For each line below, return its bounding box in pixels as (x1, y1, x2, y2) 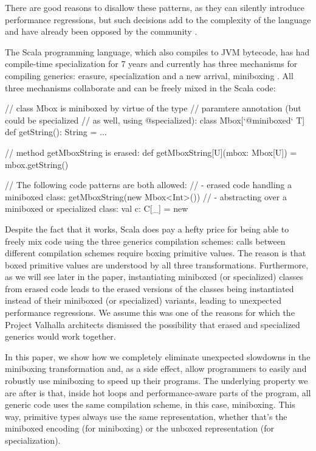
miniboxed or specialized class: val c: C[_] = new (5, 202, 188, 215)
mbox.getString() (5, 158, 69, 170)
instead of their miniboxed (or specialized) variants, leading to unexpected (5, 294, 281, 307)
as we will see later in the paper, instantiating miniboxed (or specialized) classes (5, 270, 304, 283)
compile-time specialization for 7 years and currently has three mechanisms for (5, 57, 298, 70)
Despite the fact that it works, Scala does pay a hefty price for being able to (5, 222, 289, 235)
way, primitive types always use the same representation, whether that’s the (5, 410, 287, 422)
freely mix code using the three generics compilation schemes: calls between (5, 234, 286, 247)
